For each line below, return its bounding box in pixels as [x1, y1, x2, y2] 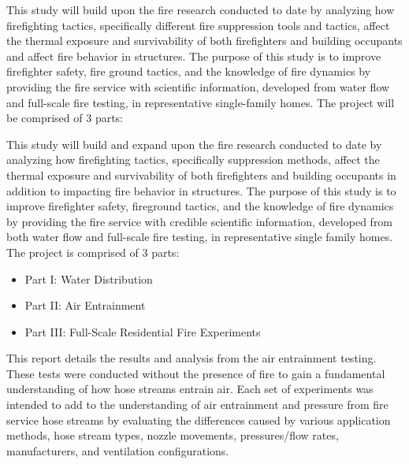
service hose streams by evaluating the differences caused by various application [6, 411, 391, 428]
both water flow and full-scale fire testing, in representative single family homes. [6, 228, 393, 245]
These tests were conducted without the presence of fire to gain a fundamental [6, 365, 385, 381]
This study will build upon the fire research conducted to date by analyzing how [6, 2, 395, 17]
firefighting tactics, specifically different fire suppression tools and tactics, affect [6, 17, 390, 33]
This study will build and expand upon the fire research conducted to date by [6, 135, 382, 152]
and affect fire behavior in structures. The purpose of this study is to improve [6, 47, 381, 64]
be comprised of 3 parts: [6, 110, 124, 126]
